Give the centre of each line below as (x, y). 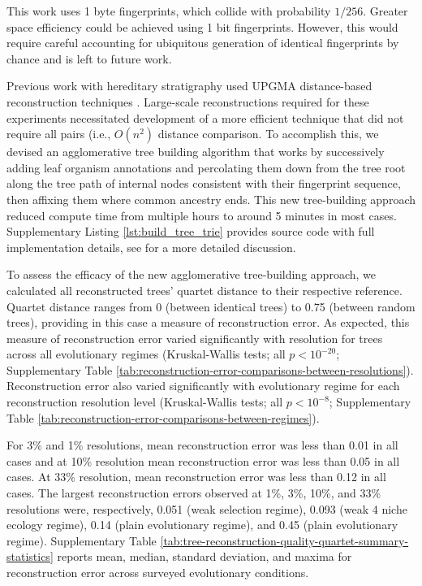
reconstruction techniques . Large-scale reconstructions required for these (188, 101)
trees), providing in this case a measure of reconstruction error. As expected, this (208, 322)
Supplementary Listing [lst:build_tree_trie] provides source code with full (191, 231)
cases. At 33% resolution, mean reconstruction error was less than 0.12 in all (196, 477)
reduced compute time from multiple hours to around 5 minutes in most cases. (202, 215)
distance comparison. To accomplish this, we (268, 134)
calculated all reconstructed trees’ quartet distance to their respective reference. (205, 290)
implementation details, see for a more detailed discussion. (151, 247)
